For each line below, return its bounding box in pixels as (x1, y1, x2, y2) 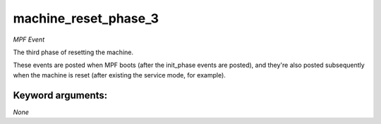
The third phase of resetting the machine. (13, 48, 134, 56)
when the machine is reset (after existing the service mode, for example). (13, 70, 226, 79)
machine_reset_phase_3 (13, 11, 159, 26)
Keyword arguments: (13, 89, 108, 101)
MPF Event (13, 35, 45, 44)
